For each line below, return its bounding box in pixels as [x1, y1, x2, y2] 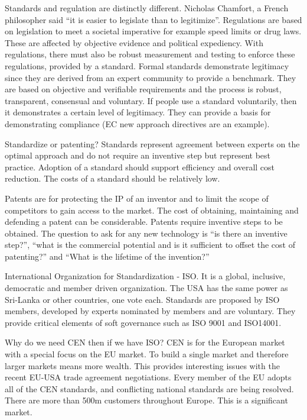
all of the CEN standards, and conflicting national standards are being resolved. [5, 382, 294, 395]
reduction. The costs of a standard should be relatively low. [5, 172, 220, 185]
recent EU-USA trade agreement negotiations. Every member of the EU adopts [5, 371, 292, 383]
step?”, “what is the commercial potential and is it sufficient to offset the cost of [5, 238, 295, 251]
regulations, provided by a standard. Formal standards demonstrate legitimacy [5, 59, 289, 72]
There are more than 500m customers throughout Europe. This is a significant [5, 394, 288, 406]
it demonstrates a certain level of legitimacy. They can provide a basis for [5, 106, 271, 118]
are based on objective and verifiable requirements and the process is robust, [5, 83, 282, 95]
